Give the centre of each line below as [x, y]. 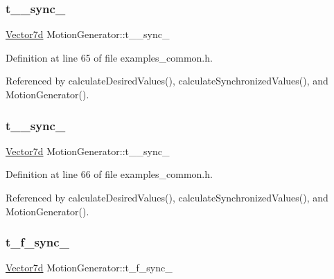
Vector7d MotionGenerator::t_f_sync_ [89, 268]
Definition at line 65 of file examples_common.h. [109, 57]
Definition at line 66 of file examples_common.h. [109, 174]
